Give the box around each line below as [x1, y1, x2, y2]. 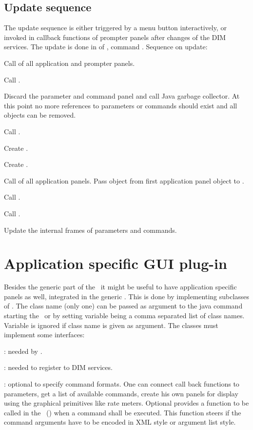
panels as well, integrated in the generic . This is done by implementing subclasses [4, 291, 250, 301]
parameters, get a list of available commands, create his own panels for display [4, 388, 238, 398]
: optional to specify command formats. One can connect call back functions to [4, 378, 239, 389]
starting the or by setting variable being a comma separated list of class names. [4, 310, 245, 321]
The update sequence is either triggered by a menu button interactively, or [4, 22, 227, 33]
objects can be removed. [4, 110, 76, 120]
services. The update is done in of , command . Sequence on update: [4, 41, 208, 52]
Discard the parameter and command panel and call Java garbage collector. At [4, 91, 240, 101]
